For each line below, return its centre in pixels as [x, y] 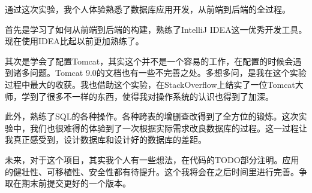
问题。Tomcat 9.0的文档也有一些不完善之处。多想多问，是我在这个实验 [168, 73]
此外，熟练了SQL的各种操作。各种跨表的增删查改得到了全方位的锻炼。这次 [152, 116]
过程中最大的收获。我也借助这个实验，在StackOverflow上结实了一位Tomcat [150, 84]
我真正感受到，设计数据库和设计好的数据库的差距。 [106, 140]
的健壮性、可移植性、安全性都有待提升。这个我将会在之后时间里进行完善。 [152, 171]
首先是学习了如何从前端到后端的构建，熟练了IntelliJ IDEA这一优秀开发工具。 [156, 29]
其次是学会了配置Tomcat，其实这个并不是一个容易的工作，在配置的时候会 [149, 61]
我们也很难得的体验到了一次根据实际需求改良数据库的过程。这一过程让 [168, 128]
